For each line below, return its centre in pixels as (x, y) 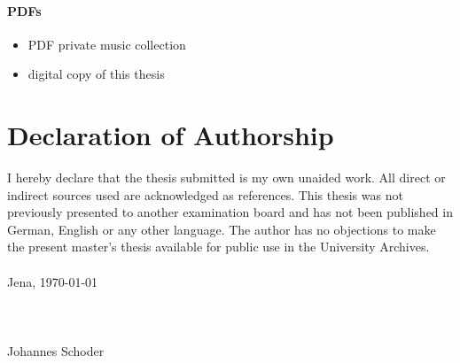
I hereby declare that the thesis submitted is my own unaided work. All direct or (226, 178)
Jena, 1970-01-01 (53, 281)
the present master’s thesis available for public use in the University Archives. (218, 247)
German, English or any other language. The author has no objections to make (222, 229)
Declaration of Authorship (171, 135)
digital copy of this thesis (96, 74)
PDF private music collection (107, 44)
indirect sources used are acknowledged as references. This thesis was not (205, 194)
